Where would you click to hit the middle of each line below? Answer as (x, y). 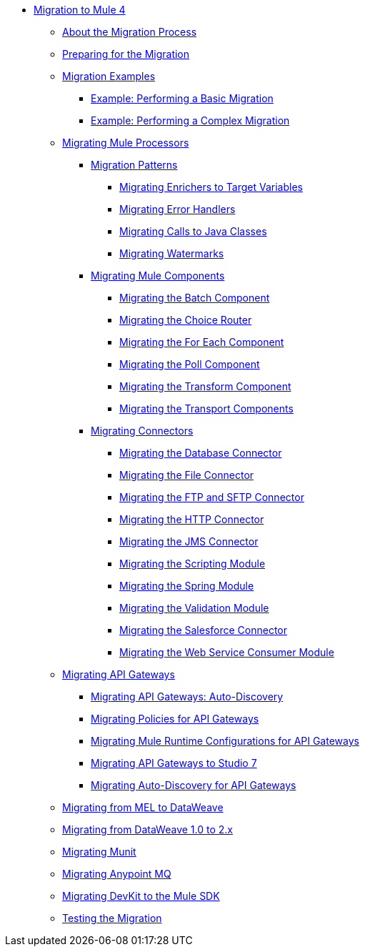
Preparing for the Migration (126, 54)
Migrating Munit (99, 852)
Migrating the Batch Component (195, 298)
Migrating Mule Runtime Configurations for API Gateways (225, 741)
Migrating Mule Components (158, 276)
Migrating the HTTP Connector (192, 519)
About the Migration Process (130, 32)
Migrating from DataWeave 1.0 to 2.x (147, 829)
